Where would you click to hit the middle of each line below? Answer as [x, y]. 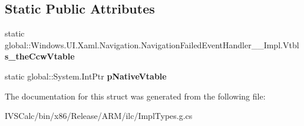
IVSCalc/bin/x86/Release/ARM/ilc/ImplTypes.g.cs [99, 116]
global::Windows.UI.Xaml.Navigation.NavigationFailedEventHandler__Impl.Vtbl [152, 44]
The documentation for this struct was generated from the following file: [135, 96]
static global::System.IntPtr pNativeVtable [86, 76]
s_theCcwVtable [40, 56]
